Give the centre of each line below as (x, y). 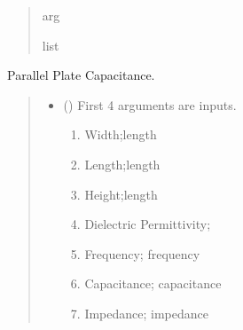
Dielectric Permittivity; (148, 224)
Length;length (122, 164)
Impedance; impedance (146, 313)
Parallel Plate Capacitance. (81, 75)
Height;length (121, 194)
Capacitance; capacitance (153, 283)
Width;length (121, 134)
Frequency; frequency (142, 253)
